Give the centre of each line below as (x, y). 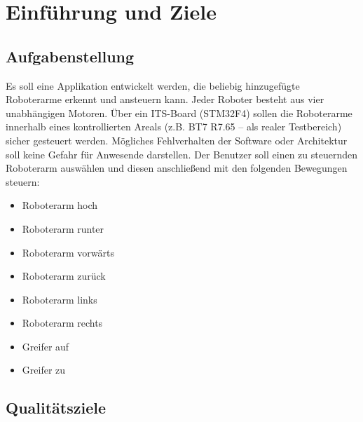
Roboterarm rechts (62, 323)
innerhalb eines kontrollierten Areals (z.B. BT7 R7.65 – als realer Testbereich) (174, 127)
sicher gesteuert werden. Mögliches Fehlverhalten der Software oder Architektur (177, 140)
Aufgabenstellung (70, 56)
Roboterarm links (60, 299)
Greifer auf (46, 346)
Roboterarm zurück (64, 276)
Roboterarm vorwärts (68, 252)
